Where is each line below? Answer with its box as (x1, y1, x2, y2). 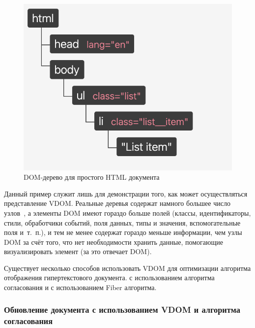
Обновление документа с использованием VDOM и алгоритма (4, 303, 240, 315)
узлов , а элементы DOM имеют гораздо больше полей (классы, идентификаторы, (4, 207, 251, 218)
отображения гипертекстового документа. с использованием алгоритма (4, 272, 215, 283)
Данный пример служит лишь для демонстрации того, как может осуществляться (4, 188, 248, 198)
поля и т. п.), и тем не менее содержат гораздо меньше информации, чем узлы (4, 227, 242, 237)
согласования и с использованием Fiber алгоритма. (4, 282, 157, 293)
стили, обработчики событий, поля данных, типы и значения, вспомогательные (4, 217, 241, 228)
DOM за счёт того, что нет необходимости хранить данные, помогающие (4, 236, 223, 247)
